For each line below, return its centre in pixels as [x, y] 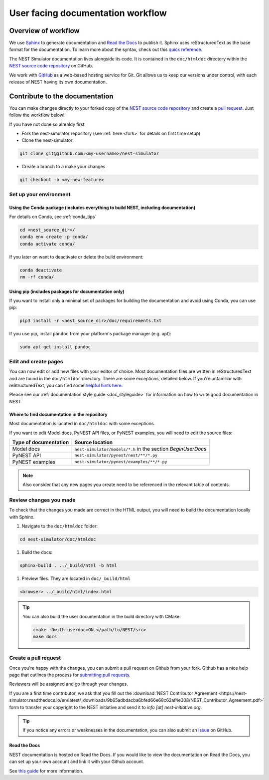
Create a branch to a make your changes [64, 167]
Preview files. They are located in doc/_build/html [76, 578]
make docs [45, 637]
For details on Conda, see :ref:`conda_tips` [53, 217]
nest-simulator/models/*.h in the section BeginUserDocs [140, 449]
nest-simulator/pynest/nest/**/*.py [116, 455]
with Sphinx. [22, 517]
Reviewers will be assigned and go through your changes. [68, 684]
